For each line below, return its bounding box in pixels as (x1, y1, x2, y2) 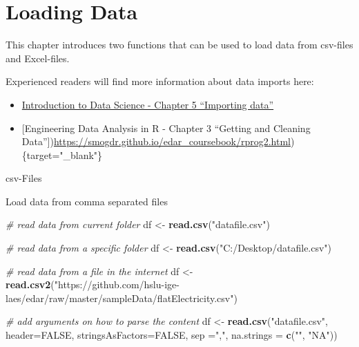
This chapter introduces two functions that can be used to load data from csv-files (6, 37, 353, 52)
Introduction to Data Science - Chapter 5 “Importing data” (21, 97, 274, 111)
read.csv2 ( (6, 277, 55, 292)
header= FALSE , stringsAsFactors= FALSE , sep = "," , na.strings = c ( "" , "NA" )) (6, 328, 338, 342)
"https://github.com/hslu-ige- (54, 277, 179, 292)
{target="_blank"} (21, 147, 103, 162)
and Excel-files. (6, 50, 70, 65)
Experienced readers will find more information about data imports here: (6, 74, 314, 88)
